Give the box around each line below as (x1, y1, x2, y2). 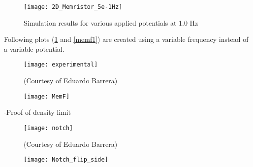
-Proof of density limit (4, 107, 71, 117)
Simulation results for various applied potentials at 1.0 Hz (24, 17, 198, 28)
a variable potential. (4, 43, 64, 54)
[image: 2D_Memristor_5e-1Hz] (24, 3, 123, 10)
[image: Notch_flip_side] (24, 156, 108, 164)
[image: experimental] (24, 61, 98, 68)
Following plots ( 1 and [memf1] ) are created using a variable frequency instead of (4, 34, 249, 44)
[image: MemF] (24, 93, 70, 100)
